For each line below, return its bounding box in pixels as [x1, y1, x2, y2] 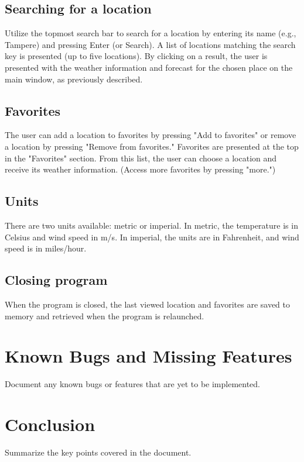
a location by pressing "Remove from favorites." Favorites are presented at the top [5, 140, 299, 152]
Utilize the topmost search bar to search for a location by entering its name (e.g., [5, 27, 296, 39]
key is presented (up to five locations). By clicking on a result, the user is [5, 50, 268, 62]
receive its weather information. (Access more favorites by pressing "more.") [5, 163, 276, 175]
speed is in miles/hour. [5, 242, 87, 254]
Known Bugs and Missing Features [5, 344, 292, 368]
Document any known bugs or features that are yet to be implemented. [5, 378, 261, 390]
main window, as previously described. [5, 73, 143, 85]
